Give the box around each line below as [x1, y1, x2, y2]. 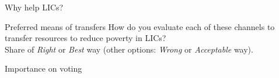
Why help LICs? [5, 1, 64, 13]
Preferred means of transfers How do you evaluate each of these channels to [5, 20, 275, 32]
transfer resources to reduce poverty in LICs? [5, 32, 166, 44]
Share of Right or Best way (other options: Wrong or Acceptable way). [5, 43, 253, 55]
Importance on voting [5, 62, 82, 75]
